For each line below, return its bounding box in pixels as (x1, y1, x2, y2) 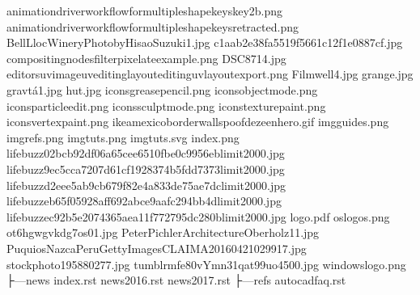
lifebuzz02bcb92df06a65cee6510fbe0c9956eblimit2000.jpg (6, 145, 285, 162)
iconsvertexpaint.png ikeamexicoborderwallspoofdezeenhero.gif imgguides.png (6, 113, 389, 130)
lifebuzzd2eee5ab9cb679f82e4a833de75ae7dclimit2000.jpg (6, 176, 286, 193)
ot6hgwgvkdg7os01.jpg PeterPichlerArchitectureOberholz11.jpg (6, 224, 320, 241)
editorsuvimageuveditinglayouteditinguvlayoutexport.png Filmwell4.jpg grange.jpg (6, 65, 414, 82)
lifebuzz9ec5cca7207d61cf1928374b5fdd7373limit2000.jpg (6, 160, 285, 177)
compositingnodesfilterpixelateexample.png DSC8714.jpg (6, 49, 286, 66)
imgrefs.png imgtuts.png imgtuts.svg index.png (6, 129, 240, 145)
